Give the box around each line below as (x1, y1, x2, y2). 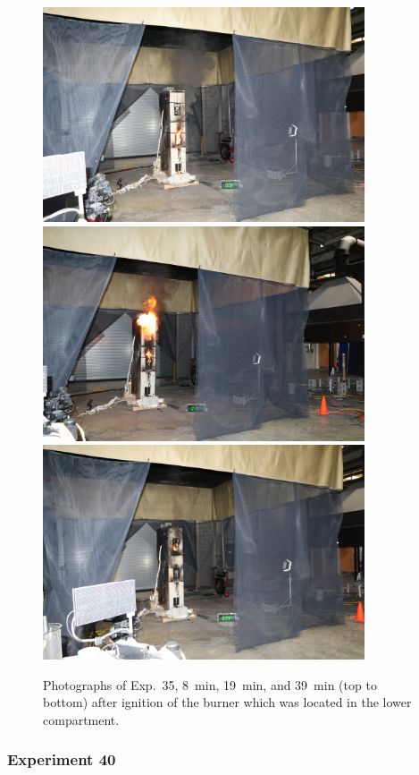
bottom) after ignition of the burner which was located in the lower (43, 693, 412, 711)
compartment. (43, 710, 120, 728)
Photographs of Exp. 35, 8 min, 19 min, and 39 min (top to (43, 675, 377, 694)
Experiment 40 (7, 748, 116, 771)
